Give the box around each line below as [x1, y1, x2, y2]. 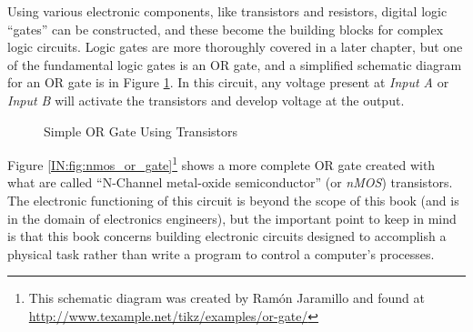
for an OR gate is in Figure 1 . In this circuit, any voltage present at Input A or [7, 73, 449, 92]
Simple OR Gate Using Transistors [44, 121, 238, 140]
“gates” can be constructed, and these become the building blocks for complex [7, 19, 444, 38]
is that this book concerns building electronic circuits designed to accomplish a [7, 226, 447, 246]
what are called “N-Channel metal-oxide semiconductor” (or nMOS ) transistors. [7, 173, 453, 192]
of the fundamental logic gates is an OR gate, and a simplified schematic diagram [7, 55, 462, 74]
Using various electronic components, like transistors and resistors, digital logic [7, 2, 448, 20]
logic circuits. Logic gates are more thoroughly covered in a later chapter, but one [7, 37, 463, 56]
